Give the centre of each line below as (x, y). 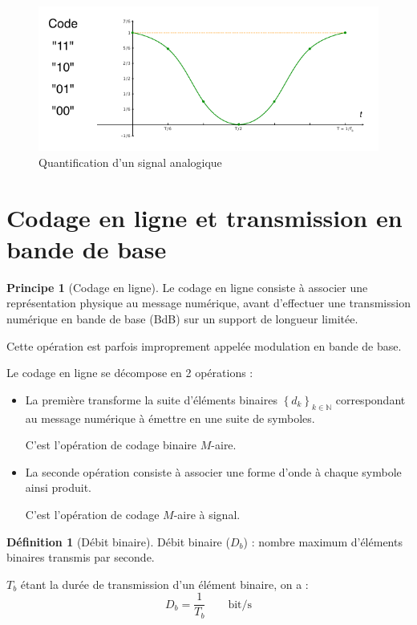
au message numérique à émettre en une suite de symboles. (170, 418)
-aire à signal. (207, 514)
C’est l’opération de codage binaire (111, 445)
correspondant (370, 399)
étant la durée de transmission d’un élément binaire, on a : (164, 584)
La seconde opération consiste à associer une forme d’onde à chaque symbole (213, 471)
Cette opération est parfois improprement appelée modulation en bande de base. (204, 345)
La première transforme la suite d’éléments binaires (151, 399)
